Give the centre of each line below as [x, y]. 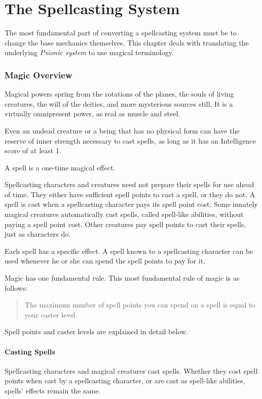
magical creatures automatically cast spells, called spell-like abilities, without [124, 214]
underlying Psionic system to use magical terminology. [89, 52]
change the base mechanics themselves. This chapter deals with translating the [127, 42]
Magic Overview [39, 75]
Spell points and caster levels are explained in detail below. [96, 331]
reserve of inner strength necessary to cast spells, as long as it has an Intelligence [130, 140]
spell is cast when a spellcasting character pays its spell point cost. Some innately [131, 204]
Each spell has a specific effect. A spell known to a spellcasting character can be [129, 251]
